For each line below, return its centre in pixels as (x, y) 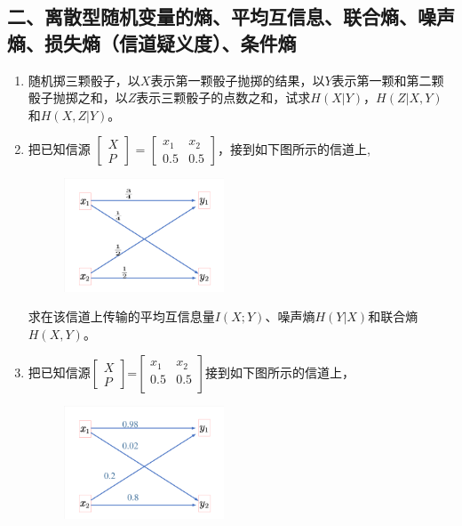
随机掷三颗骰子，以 (84, 80)
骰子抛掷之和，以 (78, 97)
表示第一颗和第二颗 (388, 80)
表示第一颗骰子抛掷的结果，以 (238, 80)
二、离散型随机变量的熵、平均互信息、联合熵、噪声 (231, 16)
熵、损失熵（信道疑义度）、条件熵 (152, 42)
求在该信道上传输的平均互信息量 (121, 316)
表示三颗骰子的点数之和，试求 (223, 97)
